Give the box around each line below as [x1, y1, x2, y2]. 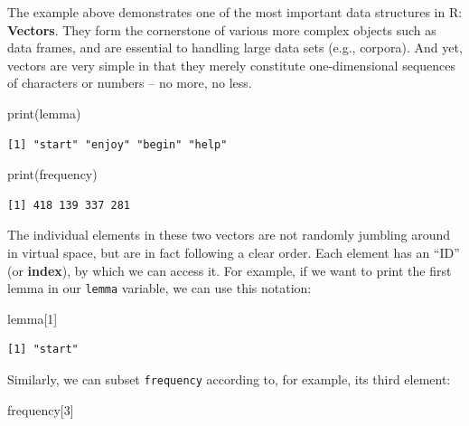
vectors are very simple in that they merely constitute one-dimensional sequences [7, 55, 456, 74]
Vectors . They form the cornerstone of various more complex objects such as [7, 20, 436, 39]
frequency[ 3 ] [7, 400, 74, 419]
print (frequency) [7, 165, 98, 184]
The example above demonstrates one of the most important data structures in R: [7, 3, 463, 21]
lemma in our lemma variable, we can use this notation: [7, 279, 312, 298]
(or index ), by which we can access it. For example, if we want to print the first [7, 260, 452, 279]
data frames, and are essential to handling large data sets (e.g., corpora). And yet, [7, 38, 463, 57]
